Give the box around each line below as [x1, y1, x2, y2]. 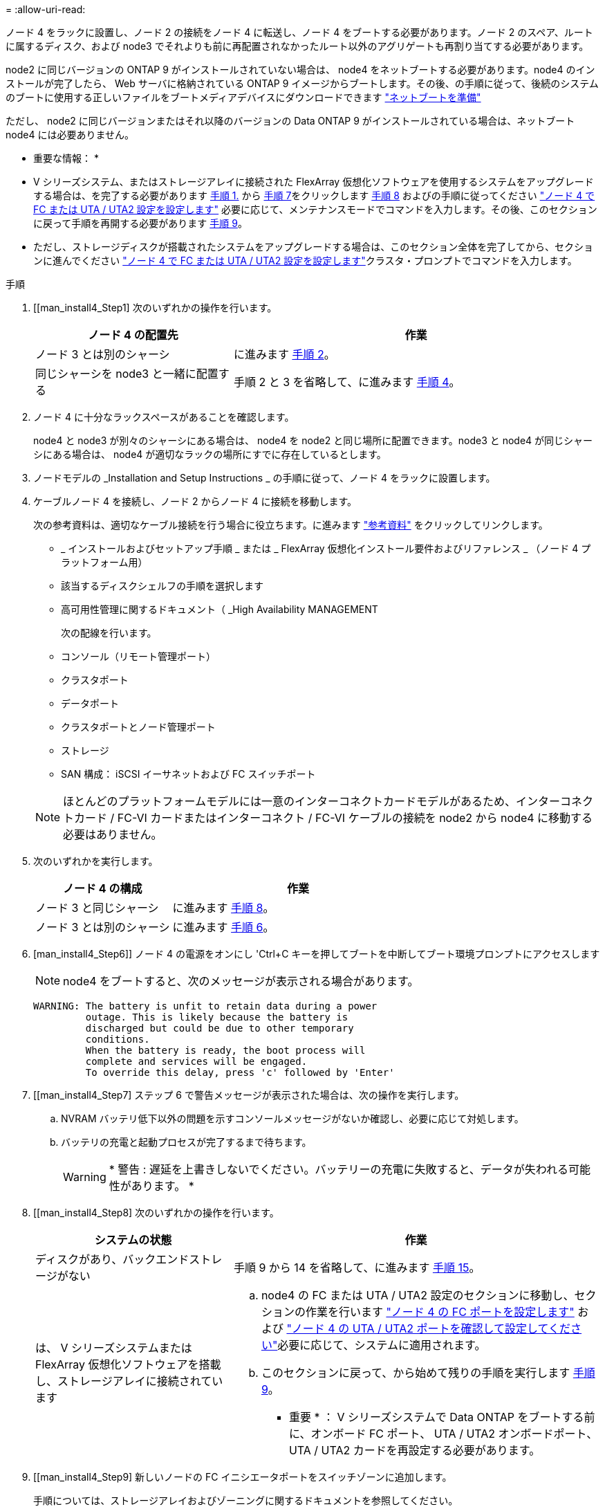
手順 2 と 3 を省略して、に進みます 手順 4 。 [233, 375, 460, 389]
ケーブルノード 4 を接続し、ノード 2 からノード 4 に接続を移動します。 [33, 495, 357, 507]
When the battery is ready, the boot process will [85, 1045, 366, 1056]
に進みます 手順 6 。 [172, 920, 274, 934]
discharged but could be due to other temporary [85, 1023, 354, 1034]
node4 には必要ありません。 [6, 129, 134, 140]
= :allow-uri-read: [6, 3, 86, 15]
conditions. [85, 1034, 150, 1045]
